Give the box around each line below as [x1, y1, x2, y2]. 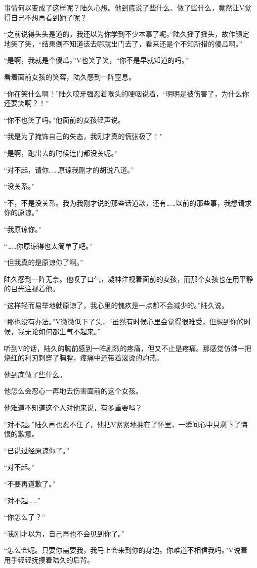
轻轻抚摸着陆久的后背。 [17, 554, 94, 565]
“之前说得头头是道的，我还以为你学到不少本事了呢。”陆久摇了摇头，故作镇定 [4, 29, 250, 39]
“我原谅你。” [4, 223, 42, 234]
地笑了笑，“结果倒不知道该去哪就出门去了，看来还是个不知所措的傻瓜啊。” [4, 38, 243, 48]
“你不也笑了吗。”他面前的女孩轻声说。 [4, 114, 125, 125]
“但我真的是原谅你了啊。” [4, 257, 84, 267]
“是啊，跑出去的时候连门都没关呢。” [4, 147, 118, 158]
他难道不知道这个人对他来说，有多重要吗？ [4, 402, 142, 413]
